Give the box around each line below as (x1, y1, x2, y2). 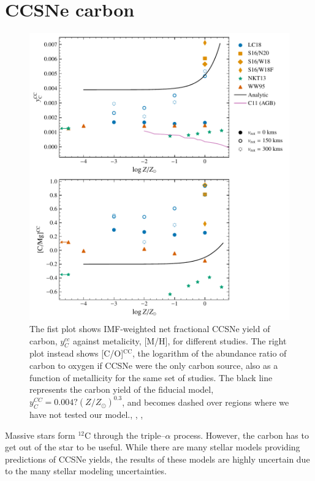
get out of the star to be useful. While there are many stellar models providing (5, 441, 300, 453)
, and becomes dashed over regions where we (122, 395, 289, 408)
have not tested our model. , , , (29, 408, 143, 421)
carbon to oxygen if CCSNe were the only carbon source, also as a (29, 359, 278, 372)
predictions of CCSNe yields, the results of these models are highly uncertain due (5, 452, 310, 465)
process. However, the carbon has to (173, 428, 309, 441)
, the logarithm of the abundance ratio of (132, 347, 287, 360)
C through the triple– (84, 428, 165, 441)
